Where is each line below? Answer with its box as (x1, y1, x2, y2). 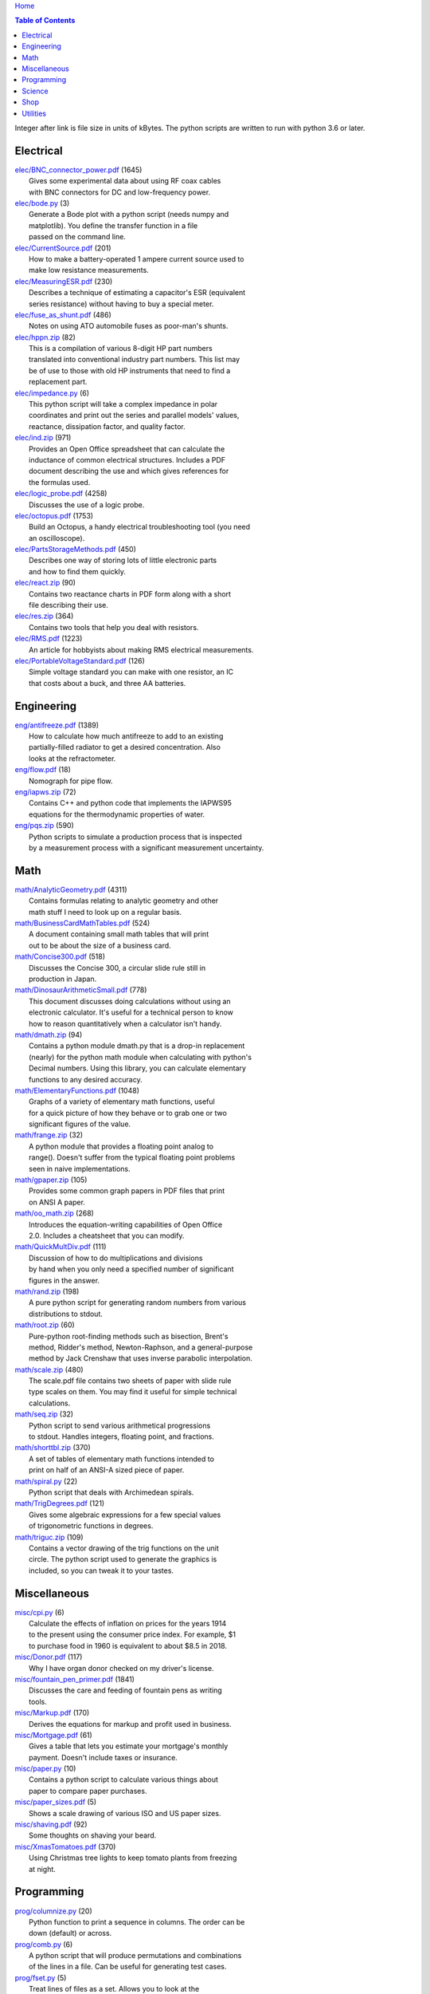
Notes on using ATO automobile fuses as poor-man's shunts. (29, 321, 229, 331)
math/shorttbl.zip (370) (14, 1443, 91, 1452)
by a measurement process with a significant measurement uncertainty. (29, 842, 264, 853)
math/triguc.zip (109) (14, 1532, 84, 1542)
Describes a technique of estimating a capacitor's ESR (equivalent (29, 288, 246, 298)
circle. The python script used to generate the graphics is (29, 1555, 217, 1564)
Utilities (21, 108, 47, 118)
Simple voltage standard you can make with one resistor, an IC (29, 667, 234, 677)
